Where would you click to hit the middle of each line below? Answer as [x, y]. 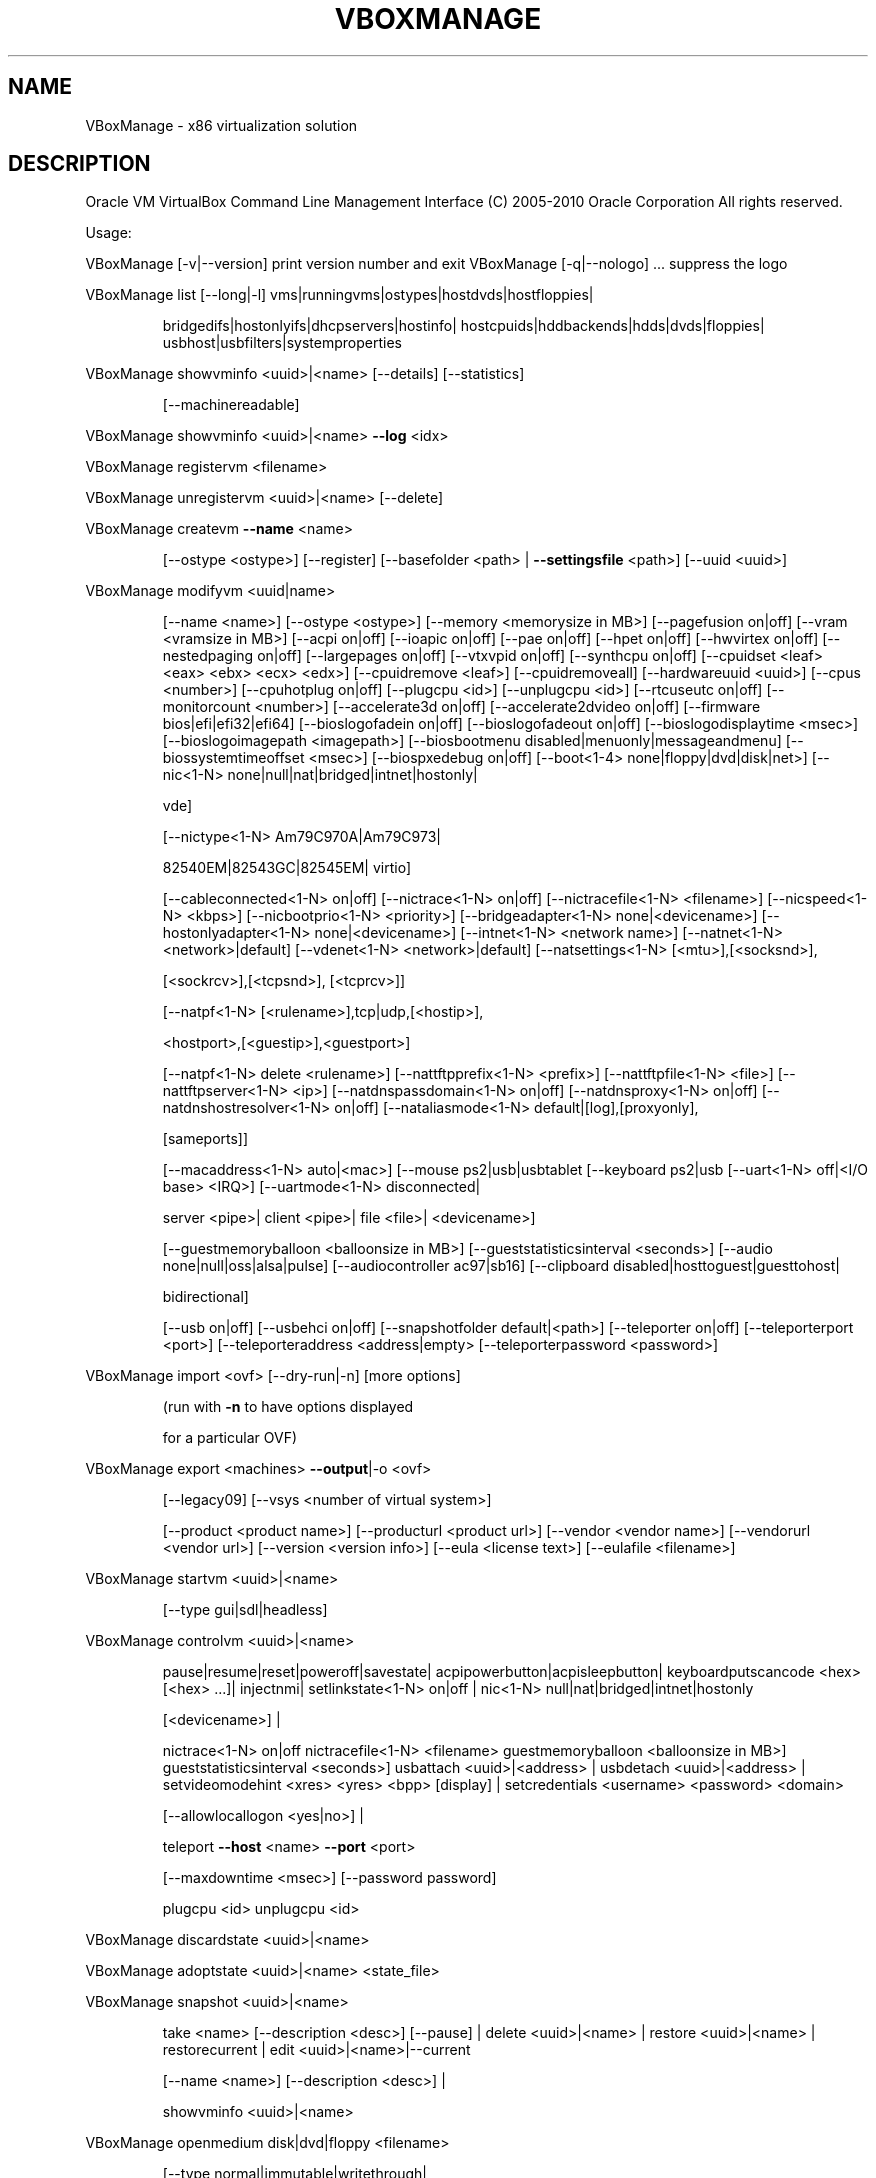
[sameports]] [205, 1139]
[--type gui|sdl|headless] [245, 1610]
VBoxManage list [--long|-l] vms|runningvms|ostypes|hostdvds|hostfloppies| [339, 295]
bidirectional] [205, 1297]
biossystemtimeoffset [233, 758]
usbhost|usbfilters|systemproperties [282, 343]
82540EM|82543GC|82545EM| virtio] [286, 868]
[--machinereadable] [231, 405]
